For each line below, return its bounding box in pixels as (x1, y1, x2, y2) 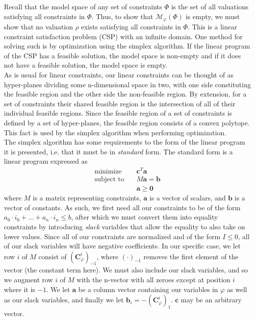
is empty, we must (185, 11, 240, 21)
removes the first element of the (143, 251, 239, 261)
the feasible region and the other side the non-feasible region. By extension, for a (4, 89, 247, 99)
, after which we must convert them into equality (71, 212, 218, 222)
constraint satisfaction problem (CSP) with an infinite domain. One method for (4, 31, 243, 41)
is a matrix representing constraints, (32, 193, 141, 203)
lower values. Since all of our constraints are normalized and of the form (4, 231, 221, 241)
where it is (4, 284, 35, 294)
